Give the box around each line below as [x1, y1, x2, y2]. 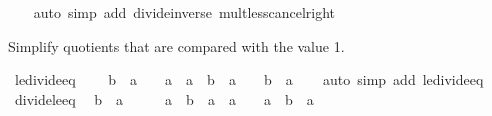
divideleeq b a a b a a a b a [14, 88, 314, 109]
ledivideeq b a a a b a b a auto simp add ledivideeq [14, 69, 484, 90]
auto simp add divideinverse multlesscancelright [33, 2, 336, 22]
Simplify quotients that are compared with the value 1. [8, 35, 345, 56]
